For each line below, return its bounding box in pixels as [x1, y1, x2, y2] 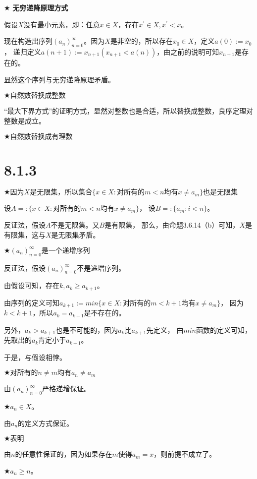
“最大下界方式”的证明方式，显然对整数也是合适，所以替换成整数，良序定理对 [4, 106, 254, 116]
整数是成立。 [4, 115, 46, 125]
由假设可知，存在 [4, 280, 59, 291]
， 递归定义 [4, 46, 41, 57]
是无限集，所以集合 [30, 189, 93, 196]
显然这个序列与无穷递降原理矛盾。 [4, 74, 115, 84]
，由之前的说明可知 [156, 46, 219, 57]
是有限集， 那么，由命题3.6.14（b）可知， [104, 220, 240, 230]
